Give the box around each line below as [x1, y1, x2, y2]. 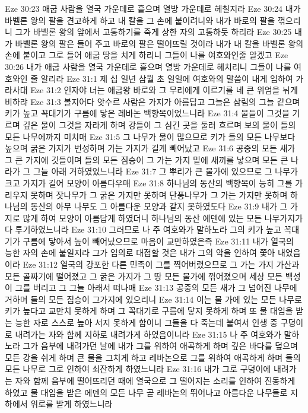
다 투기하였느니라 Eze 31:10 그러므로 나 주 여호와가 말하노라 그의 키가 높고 [5, 223, 281, 236]
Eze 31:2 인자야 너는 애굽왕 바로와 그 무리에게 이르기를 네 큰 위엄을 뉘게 [30, 84, 298, 96]
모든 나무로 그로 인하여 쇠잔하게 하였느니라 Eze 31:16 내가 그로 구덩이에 [5, 363, 271, 375]
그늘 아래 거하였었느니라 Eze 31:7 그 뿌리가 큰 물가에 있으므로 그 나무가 [33, 165, 298, 177]
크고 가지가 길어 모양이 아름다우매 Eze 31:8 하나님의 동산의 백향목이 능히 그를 [5, 176, 293, 189]
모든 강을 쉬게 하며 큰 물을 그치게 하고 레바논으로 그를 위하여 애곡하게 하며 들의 [5, 351, 301, 363]
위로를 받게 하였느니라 [30, 398, 113, 410]
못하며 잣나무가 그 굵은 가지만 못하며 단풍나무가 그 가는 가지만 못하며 [30, 188, 288, 201]
